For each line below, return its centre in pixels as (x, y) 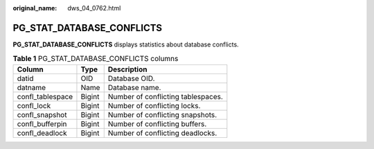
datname (32, 87)
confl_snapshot (42, 114)
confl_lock (34, 105)
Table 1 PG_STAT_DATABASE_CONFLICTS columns (96, 59)
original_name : (35, 8)
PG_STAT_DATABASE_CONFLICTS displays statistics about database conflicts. (126, 44)
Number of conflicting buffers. (157, 123)
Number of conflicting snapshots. (162, 114)
